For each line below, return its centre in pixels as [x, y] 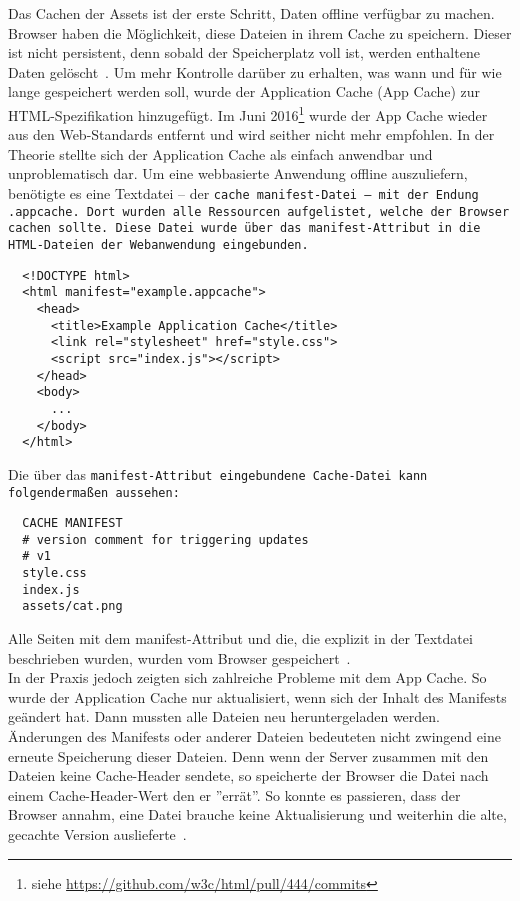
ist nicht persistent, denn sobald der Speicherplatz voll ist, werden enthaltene [244, 52]
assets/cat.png [72, 606]
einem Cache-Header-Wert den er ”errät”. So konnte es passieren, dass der [234, 794]
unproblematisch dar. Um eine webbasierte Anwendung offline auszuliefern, [238, 173]
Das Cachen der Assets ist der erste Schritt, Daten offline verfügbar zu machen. [251, 13]
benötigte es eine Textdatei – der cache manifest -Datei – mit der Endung [243, 193]
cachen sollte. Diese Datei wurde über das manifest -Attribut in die [244, 228]
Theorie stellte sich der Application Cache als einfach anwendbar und [220, 153]
